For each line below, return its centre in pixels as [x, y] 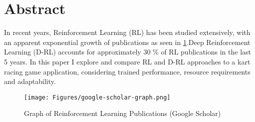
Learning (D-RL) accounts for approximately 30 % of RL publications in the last [128, 52]
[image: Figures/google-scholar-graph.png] [97, 97]
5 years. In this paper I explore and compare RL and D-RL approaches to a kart [127, 61]
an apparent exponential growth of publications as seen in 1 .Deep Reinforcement [127, 42]
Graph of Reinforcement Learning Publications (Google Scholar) [123, 113]
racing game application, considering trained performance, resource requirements [127, 71]
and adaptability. [30, 81]
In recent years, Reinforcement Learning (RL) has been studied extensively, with [127, 32]
